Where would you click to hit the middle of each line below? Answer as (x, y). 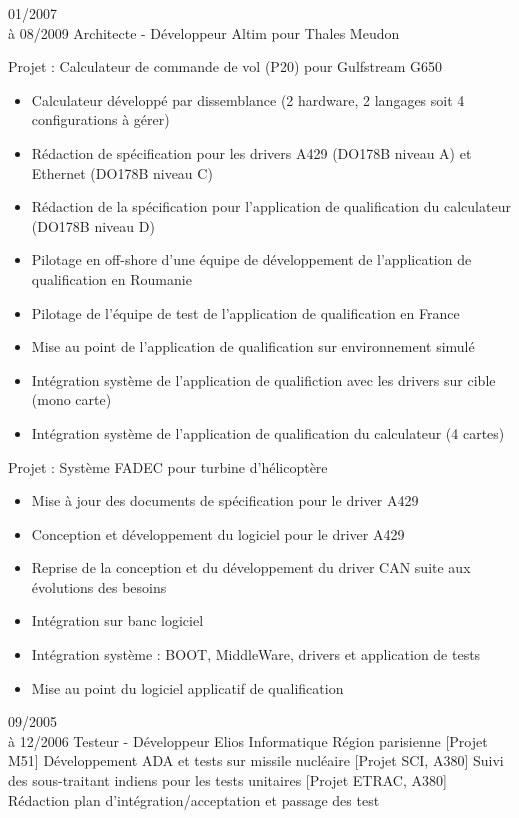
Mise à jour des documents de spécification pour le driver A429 (225, 500)
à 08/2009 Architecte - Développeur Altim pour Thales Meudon (204, 32)
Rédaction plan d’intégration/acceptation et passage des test (194, 799)
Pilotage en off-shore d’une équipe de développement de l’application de (251, 259)
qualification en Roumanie (111, 278)
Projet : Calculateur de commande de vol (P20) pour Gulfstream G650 (225, 66)
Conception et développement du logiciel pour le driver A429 (218, 533)
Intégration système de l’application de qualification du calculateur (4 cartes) (268, 432)
